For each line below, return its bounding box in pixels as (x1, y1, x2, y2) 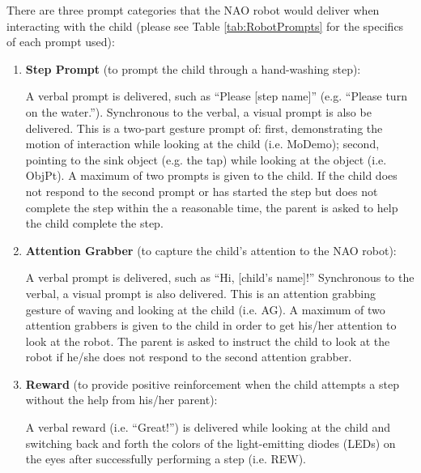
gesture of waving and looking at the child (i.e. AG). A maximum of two (25, 300, 385, 317)
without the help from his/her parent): (25, 391, 218, 408)
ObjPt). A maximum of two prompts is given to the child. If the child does (25, 167, 398, 184)
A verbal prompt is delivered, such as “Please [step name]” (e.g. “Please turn (25, 87, 407, 104)
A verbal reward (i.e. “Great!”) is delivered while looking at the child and (25, 419, 391, 436)
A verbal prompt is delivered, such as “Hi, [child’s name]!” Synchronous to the (25, 269, 415, 286)
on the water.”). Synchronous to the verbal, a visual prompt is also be (25, 103, 372, 120)
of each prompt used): (6, 33, 115, 50)
